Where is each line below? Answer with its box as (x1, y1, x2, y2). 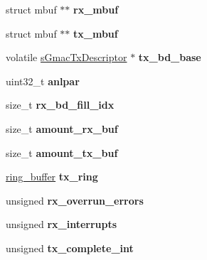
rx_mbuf (73, 2, 119, 16)
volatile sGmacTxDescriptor (6, 50, 127, 65)
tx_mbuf (73, 26, 118, 40)
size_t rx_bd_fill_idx (6, 97, 115, 112)
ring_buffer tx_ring (6, 169, 98, 184)
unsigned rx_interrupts (6, 217, 117, 232)
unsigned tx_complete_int (6, 240, 134, 255)
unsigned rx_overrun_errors (6, 193, 144, 207)
